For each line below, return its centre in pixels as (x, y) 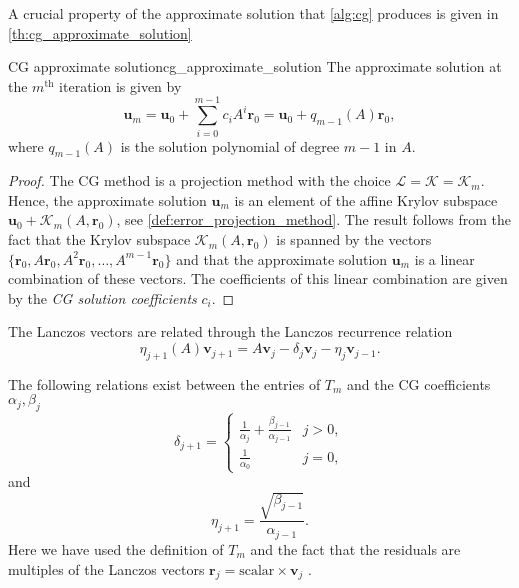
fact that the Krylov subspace (99, 239)
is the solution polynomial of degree (230, 145)
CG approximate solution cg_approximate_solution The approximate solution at (255, 66)
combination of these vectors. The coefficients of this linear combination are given (258, 278)
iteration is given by (120, 85)
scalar (257, 570)
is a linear (444, 258)
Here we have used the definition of (116, 548)
